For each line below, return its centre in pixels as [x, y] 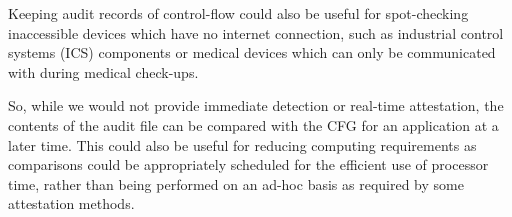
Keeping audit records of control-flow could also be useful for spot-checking [238, 13]
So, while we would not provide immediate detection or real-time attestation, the [256, 105]
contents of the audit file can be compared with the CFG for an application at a [253, 124]
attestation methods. [71, 203]
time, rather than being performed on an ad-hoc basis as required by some [236, 183]
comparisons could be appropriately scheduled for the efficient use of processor [248, 164]
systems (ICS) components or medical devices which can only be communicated [252, 52]
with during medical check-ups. [103, 71]
